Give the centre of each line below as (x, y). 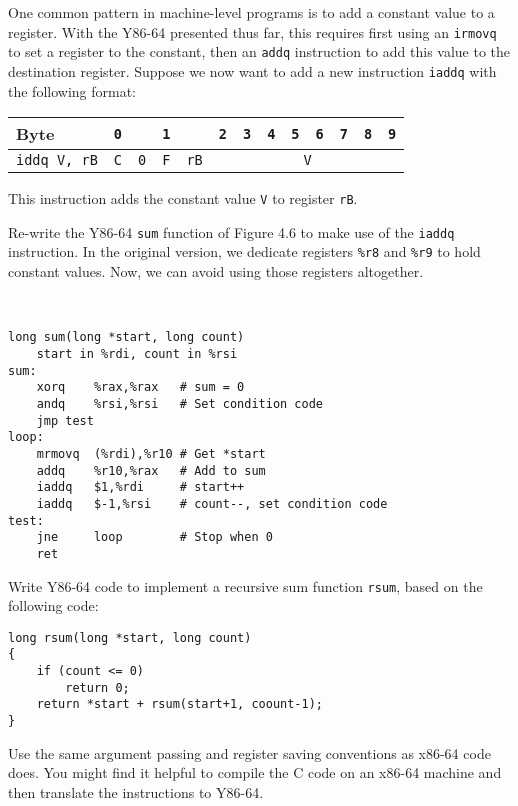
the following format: (72, 90)
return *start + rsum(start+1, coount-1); (179, 704)
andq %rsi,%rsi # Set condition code (179, 403)
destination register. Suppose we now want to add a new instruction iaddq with (252, 70)
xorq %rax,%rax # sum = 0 (140, 387)
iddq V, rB (57, 160)
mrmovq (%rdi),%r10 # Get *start (151, 453)
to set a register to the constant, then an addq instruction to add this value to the (259, 51)
